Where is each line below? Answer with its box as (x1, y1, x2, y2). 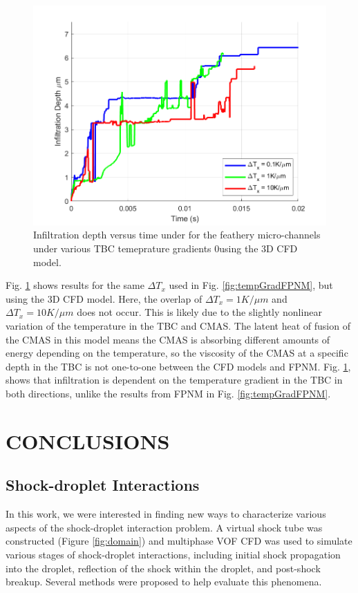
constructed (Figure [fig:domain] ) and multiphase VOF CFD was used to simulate (6, 534, 352, 548)
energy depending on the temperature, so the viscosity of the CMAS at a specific (6, 346, 348, 360)
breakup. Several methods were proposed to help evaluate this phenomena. (6, 574, 322, 589)
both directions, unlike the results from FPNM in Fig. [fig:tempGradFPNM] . (6, 386, 331, 400)
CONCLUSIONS (6, 426, 170, 455)
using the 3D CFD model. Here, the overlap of (6, 291, 202, 305)
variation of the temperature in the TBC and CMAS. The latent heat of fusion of (6, 319, 350, 333)
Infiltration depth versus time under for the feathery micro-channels (33, 227, 321, 242)
